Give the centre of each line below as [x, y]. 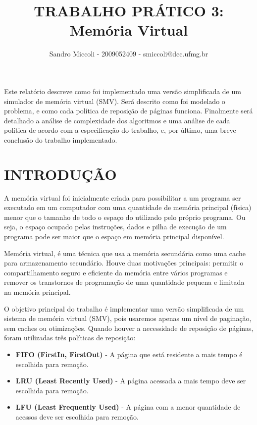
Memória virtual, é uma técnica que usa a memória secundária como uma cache [125, 253]
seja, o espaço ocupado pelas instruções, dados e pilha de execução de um [115, 227]
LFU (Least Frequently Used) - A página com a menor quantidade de [128, 407]
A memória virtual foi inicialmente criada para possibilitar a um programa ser [123, 197]
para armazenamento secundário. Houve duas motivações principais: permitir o [124, 263]
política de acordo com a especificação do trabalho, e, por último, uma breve [120, 130]
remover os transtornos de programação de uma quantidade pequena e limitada [124, 282]
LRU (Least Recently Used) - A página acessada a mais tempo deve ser [131, 381]
